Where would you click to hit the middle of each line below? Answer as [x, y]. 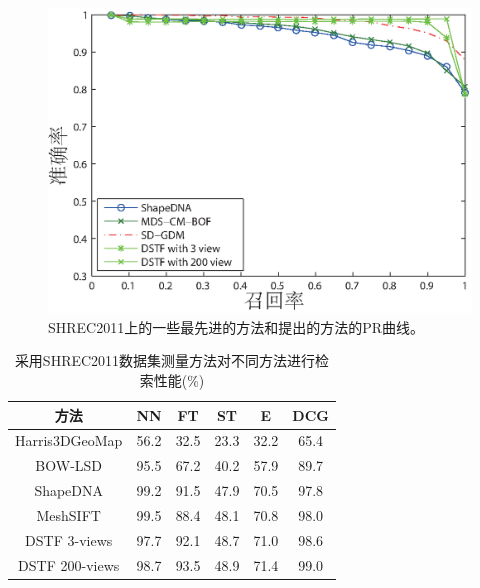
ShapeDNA [69, 490]
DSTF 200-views [69, 564]
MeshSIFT [68, 514]
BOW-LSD [69, 465]
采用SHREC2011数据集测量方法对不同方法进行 [165, 360]
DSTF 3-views [69, 539]
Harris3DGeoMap [69, 440]
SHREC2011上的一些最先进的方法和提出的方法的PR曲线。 [236, 326]
